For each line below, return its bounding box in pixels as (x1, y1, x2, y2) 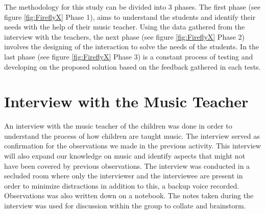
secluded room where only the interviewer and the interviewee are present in (4, 170, 243, 181)
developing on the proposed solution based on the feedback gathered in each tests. (4, 61, 261, 72)
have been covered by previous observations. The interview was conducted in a (4, 160, 250, 171)
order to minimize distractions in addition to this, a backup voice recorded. (4, 180, 239, 191)
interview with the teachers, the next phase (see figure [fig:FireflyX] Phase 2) (4, 31, 245, 42)
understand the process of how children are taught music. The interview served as (4, 130, 260, 141)
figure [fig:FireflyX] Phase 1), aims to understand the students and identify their (4, 11, 256, 22)
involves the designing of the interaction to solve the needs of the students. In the (4, 41, 259, 52)
